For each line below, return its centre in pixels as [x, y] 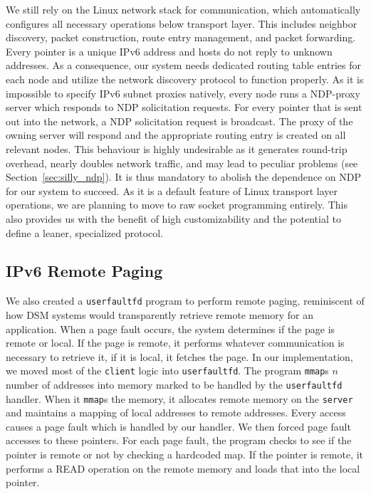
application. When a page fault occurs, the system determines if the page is [171, 329]
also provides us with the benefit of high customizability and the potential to [173, 218]
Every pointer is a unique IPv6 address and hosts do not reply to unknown [169, 51]
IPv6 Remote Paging [84, 271]
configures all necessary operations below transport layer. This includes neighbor [182, 23]
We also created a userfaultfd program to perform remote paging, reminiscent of [185, 301]
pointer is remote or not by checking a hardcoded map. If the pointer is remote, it [185, 454]
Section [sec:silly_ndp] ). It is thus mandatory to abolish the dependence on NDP [184, 177]
